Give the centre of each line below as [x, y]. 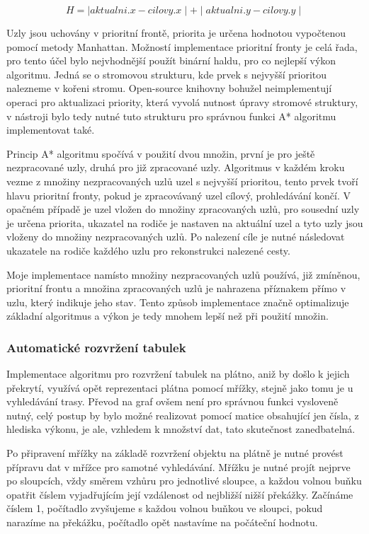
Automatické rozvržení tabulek [96, 347]
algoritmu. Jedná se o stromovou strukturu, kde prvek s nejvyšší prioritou [167, 74]
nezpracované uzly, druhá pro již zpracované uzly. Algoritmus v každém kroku [176, 167]
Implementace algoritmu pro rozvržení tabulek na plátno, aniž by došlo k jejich [178, 374]
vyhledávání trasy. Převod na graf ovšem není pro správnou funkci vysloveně [172, 401]
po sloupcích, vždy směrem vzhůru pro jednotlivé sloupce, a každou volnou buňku [184, 481]
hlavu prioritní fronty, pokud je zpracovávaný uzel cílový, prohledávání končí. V [178, 195]
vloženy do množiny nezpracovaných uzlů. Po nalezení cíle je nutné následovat [176, 237]
